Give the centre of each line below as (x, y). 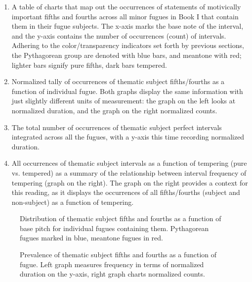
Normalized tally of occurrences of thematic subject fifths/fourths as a (118, 81)
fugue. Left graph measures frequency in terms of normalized (112, 264)
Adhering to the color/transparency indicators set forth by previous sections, (128, 45)
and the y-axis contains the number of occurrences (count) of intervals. (119, 35)
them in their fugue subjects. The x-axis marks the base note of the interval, (127, 26)
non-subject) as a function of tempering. (73, 202)
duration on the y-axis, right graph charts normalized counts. (112, 274)
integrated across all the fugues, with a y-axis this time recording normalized (128, 137)
